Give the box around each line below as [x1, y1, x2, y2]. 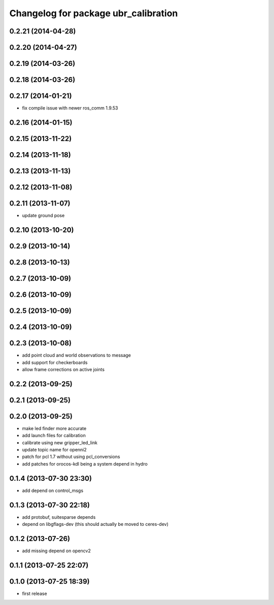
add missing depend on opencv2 [22, 548, 91, 554]
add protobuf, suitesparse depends [22, 514, 96, 520]
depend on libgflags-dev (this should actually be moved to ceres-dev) [22, 521, 168, 527]
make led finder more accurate [22, 425, 87, 431]
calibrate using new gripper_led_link [22, 439, 97, 446]
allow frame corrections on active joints [22, 366, 105, 372]
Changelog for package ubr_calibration [9, 8, 178, 19]
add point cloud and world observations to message [22, 352, 131, 359]
